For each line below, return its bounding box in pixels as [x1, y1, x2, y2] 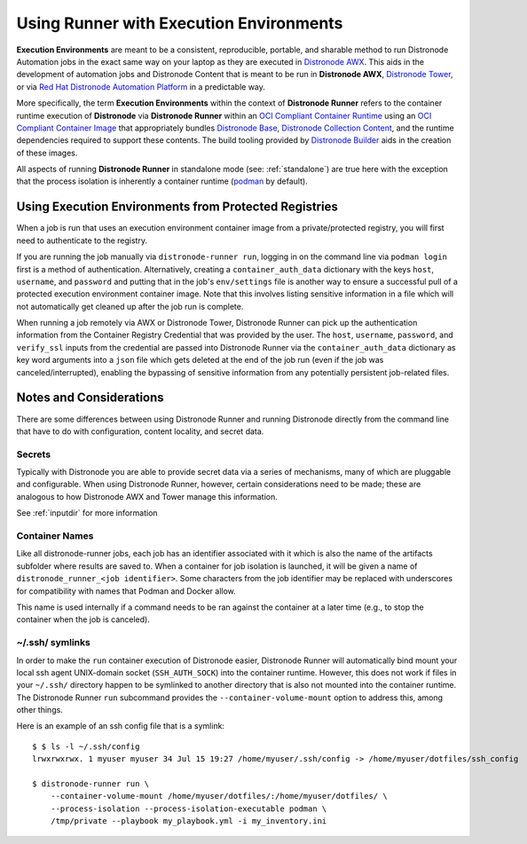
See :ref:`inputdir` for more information [16, 508, 159, 518]
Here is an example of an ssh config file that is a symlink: [16, 721, 225, 731]
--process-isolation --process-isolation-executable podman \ [50, 803, 327, 814]
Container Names [16, 530, 94, 542]
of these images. [16, 147, 78, 158]
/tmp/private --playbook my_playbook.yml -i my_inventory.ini [50, 816, 327, 826]
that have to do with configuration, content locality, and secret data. [16, 426, 264, 437]
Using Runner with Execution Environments [16, 13, 343, 33]
